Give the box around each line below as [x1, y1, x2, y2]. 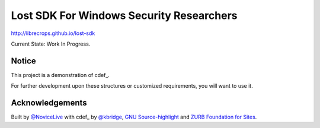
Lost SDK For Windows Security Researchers [11, 9, 238, 22]
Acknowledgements [11, 98, 87, 108]
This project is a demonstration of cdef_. [11, 71, 110, 78]
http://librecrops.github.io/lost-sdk [11, 30, 95, 37]
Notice [11, 56, 37, 66]
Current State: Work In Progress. [11, 40, 91, 47]
